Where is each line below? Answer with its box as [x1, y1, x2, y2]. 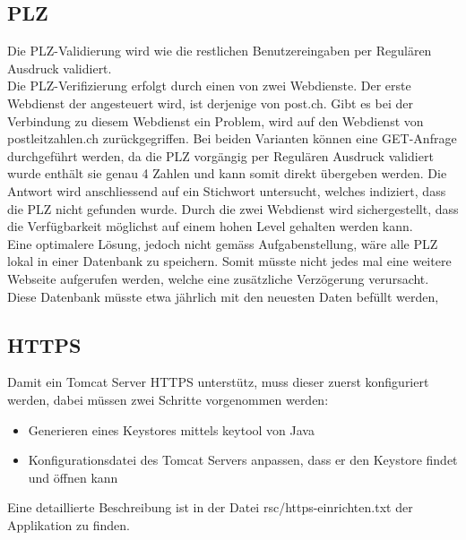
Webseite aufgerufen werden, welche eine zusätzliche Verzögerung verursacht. [7, 269, 429, 287]
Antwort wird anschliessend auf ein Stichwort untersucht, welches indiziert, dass [7, 181, 446, 200]
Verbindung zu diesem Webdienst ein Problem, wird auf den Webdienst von [7, 111, 424, 130]
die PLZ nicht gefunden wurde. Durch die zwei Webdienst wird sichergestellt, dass [7, 199, 459, 218]
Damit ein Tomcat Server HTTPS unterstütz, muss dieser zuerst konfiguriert [7, 373, 429, 391]
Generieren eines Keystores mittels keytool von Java [28, 420, 315, 439]
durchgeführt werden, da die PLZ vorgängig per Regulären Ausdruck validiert [7, 146, 434, 165]
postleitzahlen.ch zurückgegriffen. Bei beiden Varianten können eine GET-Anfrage [7, 129, 457, 148]
